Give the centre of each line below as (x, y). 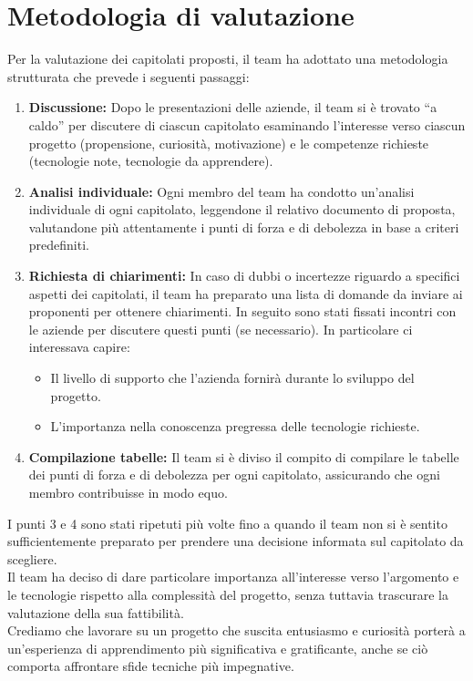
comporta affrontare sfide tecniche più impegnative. (151, 666)
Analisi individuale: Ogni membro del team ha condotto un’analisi (221, 191)
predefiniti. (59, 245)
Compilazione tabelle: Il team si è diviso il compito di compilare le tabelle (244, 456)
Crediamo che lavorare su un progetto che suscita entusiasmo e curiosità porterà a (236, 630)
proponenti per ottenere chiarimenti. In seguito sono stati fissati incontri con (242, 311)
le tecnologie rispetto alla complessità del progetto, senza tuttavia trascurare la (228, 594)
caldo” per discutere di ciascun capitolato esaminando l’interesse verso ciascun (247, 124)
